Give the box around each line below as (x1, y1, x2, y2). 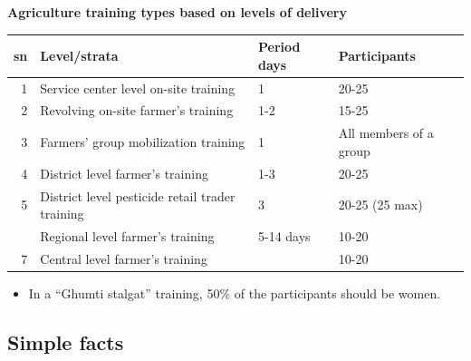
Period (258, 37, 301, 56)
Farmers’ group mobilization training (40, 132, 245, 151)
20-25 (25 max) (338, 195, 423, 214)
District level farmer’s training (40, 163, 208, 182)
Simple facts (7, 327, 124, 356)
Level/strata (40, 45, 119, 64)
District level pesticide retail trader (40, 186, 235, 205)
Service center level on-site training (40, 78, 235, 97)
